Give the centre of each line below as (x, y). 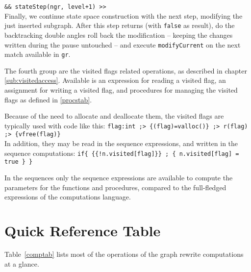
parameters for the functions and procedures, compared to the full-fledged (115, 187)
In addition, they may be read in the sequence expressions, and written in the (121, 143)
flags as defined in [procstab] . (48, 99)
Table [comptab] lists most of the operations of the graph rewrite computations (124, 254)
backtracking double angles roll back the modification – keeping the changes (119, 35)
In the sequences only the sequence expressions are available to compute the (119, 177)
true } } (19, 162)
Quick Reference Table (83, 230)
